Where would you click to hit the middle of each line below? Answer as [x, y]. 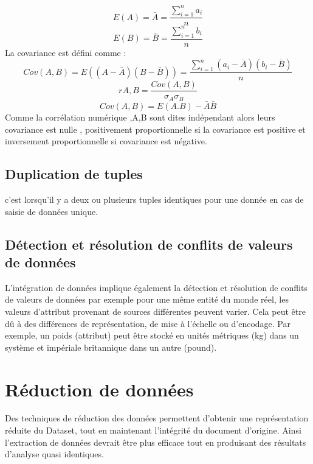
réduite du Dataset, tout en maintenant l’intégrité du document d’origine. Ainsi [153, 430]
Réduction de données [99, 389]
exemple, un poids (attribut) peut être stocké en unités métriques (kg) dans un [152, 335]
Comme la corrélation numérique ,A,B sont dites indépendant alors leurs [140, 117]
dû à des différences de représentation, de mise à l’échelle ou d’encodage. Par [148, 323]
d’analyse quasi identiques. [54, 454]
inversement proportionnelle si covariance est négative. [106, 141]
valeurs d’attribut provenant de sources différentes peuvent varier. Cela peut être [155, 311]
